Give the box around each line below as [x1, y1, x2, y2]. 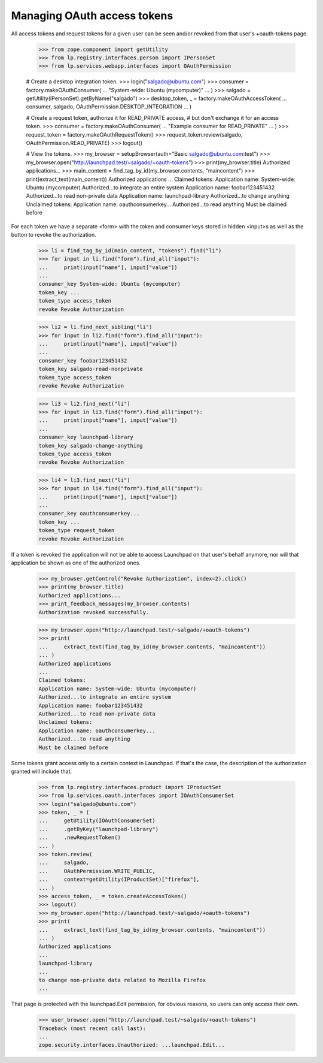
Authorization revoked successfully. [38, 609, 150, 615]
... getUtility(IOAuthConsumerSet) [38, 817, 156, 824]
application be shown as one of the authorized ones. [11, 559, 141, 566]
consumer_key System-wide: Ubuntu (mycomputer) [38, 280, 181, 288]
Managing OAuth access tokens [11, 9, 173, 22]
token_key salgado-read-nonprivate [38, 366, 143, 373]
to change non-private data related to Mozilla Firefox [38, 977, 206, 983]
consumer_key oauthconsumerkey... [38, 510, 140, 517]
